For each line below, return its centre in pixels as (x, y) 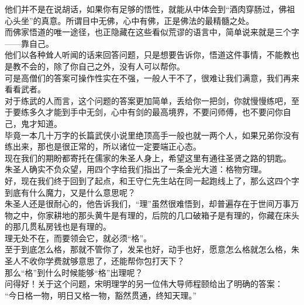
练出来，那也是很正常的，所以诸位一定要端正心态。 (103, 146)
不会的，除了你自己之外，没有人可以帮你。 (103, 66)
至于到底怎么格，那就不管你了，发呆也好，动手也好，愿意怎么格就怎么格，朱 (152, 249)
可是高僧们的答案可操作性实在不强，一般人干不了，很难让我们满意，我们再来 (152, 77)
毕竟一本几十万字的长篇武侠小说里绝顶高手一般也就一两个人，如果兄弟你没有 (152, 135)
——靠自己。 (29, 43)
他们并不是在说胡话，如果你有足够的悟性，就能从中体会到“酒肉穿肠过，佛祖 (150, 9)
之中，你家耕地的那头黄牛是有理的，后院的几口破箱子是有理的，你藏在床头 (156, 215)
